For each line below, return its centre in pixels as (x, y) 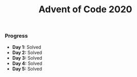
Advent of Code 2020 (85, 9)
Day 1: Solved (27, 47)
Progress (16, 36)
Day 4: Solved (27, 63)
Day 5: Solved (27, 69)
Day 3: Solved (27, 58)
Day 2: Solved (27, 53)
